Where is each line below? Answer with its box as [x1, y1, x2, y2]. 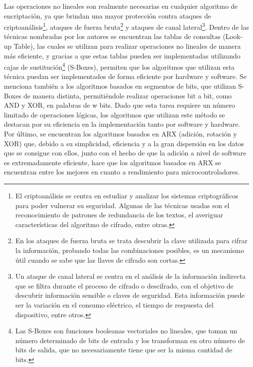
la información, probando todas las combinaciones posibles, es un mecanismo [15, 245, 244, 255]
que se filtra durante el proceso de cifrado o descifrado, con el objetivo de [15, 280, 234, 290]
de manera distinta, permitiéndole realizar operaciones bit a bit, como [23, 90, 232, 100]
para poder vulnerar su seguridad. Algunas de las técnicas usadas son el [15, 200, 230, 210]
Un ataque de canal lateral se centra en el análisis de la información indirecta [15, 271, 246, 281]
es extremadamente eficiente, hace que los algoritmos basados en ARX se [4, 157, 221, 167]
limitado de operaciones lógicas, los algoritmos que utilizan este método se [4, 109, 225, 119]
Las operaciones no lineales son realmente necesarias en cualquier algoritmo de [4, 1, 238, 11]
